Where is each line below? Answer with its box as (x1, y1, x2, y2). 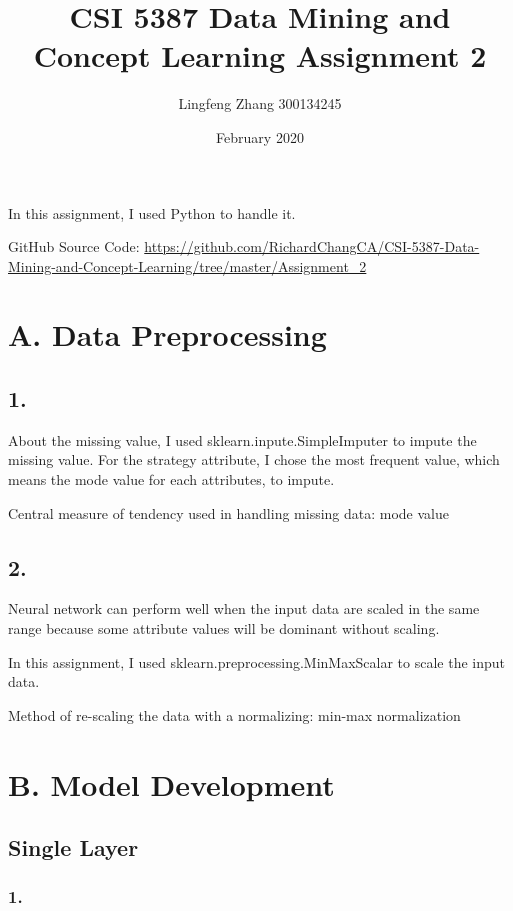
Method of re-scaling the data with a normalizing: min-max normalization (8, 704, 461, 725)
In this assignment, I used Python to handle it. (8, 202, 296, 223)
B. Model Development (8, 763, 335, 804)
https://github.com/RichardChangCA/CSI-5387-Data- (144, 236, 480, 257)
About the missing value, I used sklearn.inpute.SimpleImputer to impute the (8, 429, 477, 450)
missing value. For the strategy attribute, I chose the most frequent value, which (8, 449, 500, 470)
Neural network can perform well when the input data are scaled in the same (8, 598, 480, 619)
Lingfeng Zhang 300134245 (178, 93, 342, 114)
